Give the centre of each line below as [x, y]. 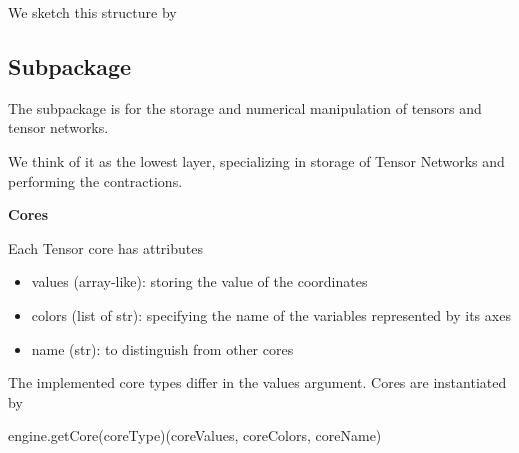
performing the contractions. [95, 180]
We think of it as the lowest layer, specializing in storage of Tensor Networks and [256, 160]
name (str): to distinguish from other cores [162, 348]
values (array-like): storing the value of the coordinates [199, 281]
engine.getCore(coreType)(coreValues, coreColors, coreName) [195, 435]
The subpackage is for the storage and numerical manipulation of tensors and [245, 107]
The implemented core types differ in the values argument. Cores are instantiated [257, 382]
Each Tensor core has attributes [105, 247]
